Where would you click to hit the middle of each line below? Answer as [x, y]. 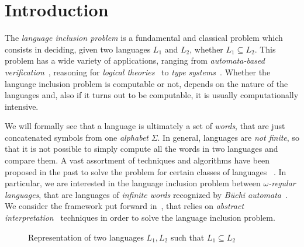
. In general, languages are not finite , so [228, 137]
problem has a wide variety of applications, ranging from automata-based [135, 60]
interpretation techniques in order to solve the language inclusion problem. [140, 218]
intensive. [22, 106]
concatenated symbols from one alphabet [77, 137]
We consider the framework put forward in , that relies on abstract [125, 206]
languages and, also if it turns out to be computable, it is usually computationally [152, 95]
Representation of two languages [86, 237]
